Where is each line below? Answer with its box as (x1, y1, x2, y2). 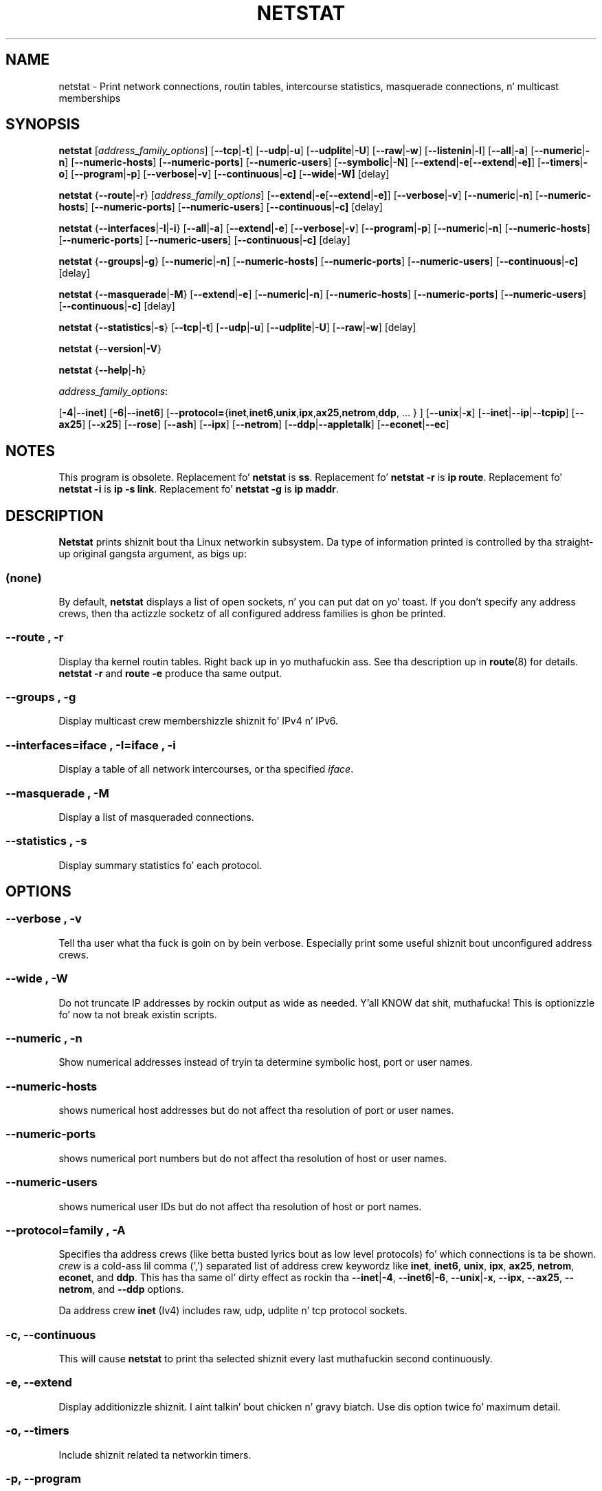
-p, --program (5, 1471, 81, 1485)
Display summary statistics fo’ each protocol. (58, 859, 263, 871)
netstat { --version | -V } (58, 343, 161, 355)
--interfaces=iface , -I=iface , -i (5, 738, 176, 752)
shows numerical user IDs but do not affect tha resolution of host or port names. (58, 1200, 422, 1212)
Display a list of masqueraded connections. (58, 811, 254, 823)
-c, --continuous (5, 1327, 96, 1342)
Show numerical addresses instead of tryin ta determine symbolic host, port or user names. (58, 1056, 473, 1069)
